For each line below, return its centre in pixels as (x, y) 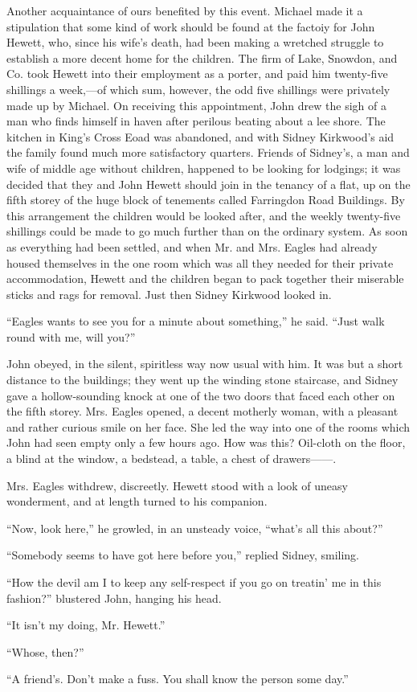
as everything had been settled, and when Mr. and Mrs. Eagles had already (192, 246)
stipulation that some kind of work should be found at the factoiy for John (191, 26)
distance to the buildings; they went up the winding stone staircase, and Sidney (202, 380)
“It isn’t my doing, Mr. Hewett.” (86, 625)
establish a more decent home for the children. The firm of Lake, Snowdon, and (202, 57)
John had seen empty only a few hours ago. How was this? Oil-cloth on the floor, (206, 442)
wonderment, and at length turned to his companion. (137, 501)
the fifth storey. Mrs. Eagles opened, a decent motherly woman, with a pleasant (202, 411)
